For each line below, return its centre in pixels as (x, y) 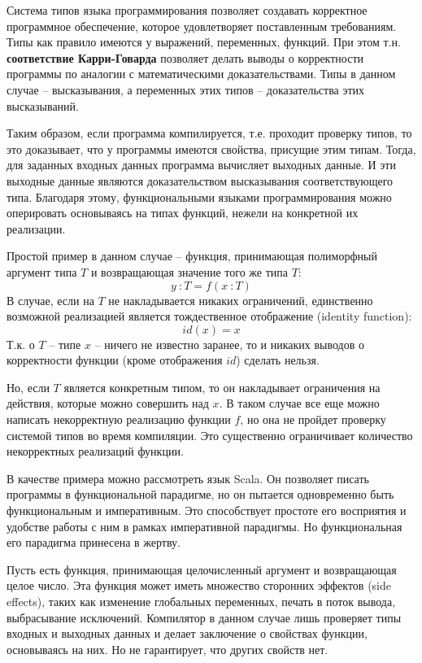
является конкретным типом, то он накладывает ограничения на (222, 387)
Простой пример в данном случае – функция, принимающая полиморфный (192, 256)
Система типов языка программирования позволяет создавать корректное (187, 10)
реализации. (36, 228)
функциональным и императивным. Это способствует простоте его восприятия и (207, 510)
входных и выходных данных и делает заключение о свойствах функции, (187, 633)
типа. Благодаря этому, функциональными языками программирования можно (199, 196)
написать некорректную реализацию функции (119, 419)
